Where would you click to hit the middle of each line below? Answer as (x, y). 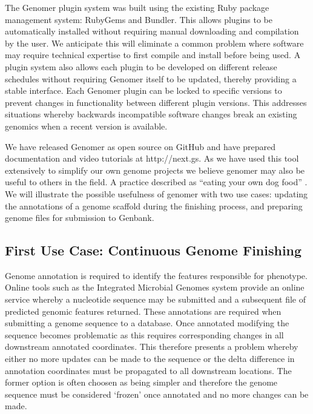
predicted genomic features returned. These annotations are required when (143, 311)
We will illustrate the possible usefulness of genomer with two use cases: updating (156, 193)
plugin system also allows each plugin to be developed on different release (141, 66)
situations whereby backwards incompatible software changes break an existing (151, 114)
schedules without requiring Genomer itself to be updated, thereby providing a (151, 78)
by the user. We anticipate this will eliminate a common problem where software (154, 43)
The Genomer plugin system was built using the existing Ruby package (137, 7)
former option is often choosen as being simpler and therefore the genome (141, 382)
